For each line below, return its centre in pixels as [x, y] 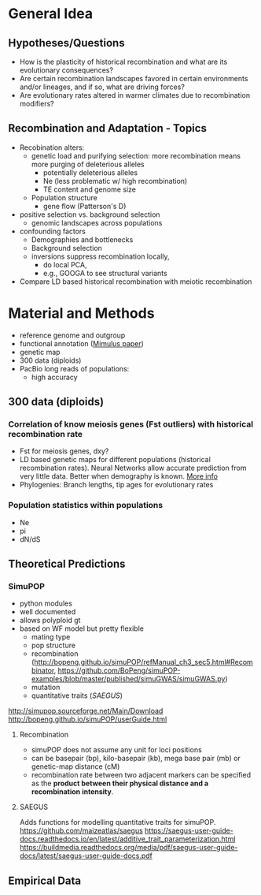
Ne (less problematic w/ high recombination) [115, 181]
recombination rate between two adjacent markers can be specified [141, 775]
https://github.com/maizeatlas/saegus [81, 831]
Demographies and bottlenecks [82, 239]
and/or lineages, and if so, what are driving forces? [102, 87]
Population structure [64, 197]
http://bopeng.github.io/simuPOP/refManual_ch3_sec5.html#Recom [143, 662]
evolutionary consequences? [66, 70]
